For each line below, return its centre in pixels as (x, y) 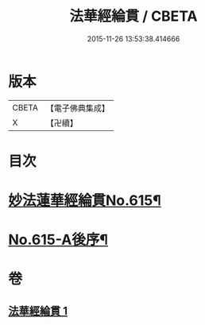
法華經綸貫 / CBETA (133, 16)
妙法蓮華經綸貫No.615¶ (85, 201)
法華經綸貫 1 (38, 311)
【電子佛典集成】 (77, 108)
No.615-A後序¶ (58, 240)
